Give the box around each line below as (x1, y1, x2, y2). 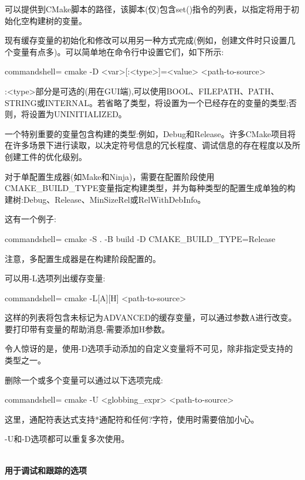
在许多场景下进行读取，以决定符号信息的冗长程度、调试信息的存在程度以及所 (5, 139, 300, 151)
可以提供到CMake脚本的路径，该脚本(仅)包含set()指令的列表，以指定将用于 (5, 3, 292, 15)
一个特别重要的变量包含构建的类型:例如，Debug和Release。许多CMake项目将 (5, 127, 296, 139)
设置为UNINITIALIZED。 (29, 108, 127, 120)
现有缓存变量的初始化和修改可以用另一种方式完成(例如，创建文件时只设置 (5, 34, 287, 46)
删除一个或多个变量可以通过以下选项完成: (5, 373, 163, 386)
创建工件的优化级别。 (5, 150, 87, 162)
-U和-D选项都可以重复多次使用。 (5, 433, 130, 445)
